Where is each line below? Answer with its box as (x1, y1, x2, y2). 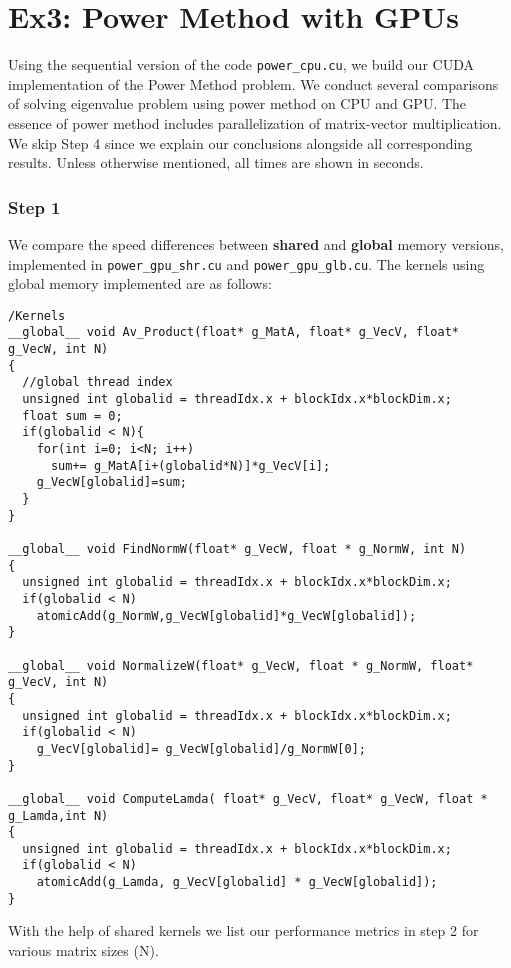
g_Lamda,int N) (8, 808, 109, 823)
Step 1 (8, 194, 61, 219)
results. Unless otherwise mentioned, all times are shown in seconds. (8, 152, 424, 173)
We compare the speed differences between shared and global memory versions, (8, 233, 504, 254)
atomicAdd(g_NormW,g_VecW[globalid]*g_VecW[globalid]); (36, 608, 417, 623)
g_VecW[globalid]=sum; (36, 475, 187, 490)
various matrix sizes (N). (8, 940, 159, 961)
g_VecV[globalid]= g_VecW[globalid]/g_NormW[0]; (36, 741, 366, 756)
